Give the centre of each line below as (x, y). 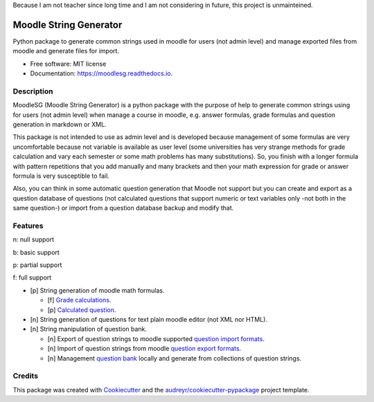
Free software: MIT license (68, 64)
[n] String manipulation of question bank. (89, 329)
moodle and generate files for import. (66, 51)
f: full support (32, 277)
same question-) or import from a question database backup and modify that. (123, 208)
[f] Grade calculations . (79, 300)
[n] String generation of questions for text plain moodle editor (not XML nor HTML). (149, 319)
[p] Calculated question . (82, 310)
